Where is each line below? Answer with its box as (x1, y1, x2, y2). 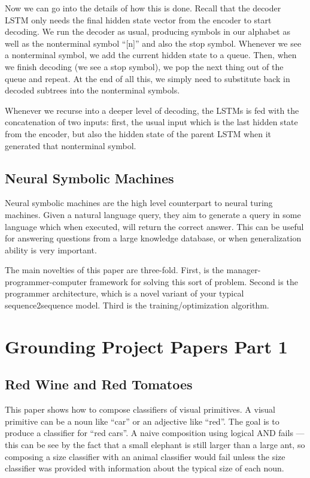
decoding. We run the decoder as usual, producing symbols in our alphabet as (5, 25, 290, 38)
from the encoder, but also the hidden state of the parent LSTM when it (5, 127, 271, 140)
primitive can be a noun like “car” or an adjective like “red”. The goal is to (5, 415, 279, 427)
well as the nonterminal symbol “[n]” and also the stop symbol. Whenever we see (5, 37, 302, 49)
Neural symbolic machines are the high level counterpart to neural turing (5, 196, 273, 209)
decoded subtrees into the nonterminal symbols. (5, 84, 180, 96)
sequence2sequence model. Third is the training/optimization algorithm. (5, 299, 269, 311)
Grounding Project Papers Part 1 (5, 334, 288, 358)
